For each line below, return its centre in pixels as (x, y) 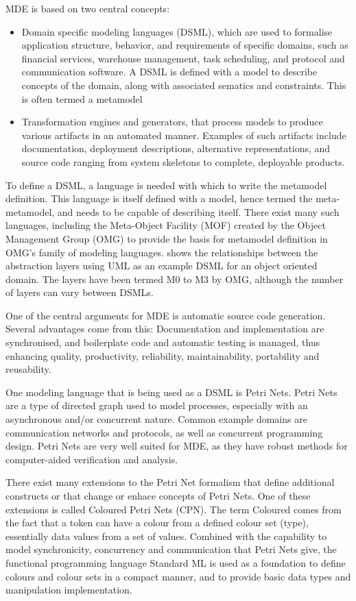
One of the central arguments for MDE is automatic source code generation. (166, 315)
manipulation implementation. (69, 590)
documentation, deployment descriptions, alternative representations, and (176, 148)
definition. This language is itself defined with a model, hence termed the (159, 198)
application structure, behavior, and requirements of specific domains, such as (185, 45)
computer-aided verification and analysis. (92, 459)
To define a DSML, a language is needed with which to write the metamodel (166, 185)
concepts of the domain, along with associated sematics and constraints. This (184, 85)
